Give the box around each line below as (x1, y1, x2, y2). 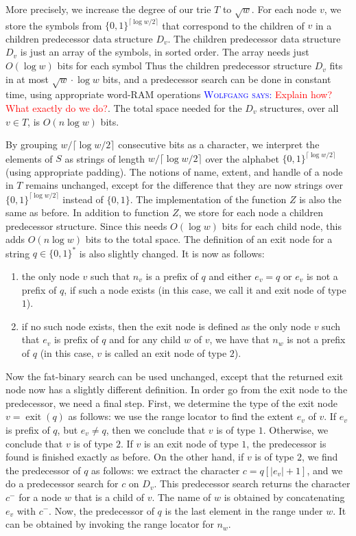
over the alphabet (205, 151, 279, 165)
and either (209, 269, 252, 283)
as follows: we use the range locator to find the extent (68, 409, 294, 423)
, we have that (209, 332, 270, 347)
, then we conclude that (106, 422, 206, 436)
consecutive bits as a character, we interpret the (118, 137, 320, 152)
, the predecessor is (246, 436, 327, 450)
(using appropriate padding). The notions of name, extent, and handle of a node (5, 164, 343, 178)
